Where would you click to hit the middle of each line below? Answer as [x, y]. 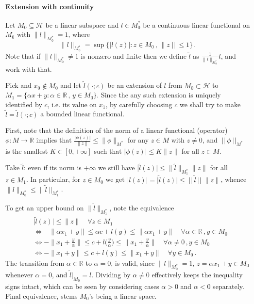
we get [115, 179]
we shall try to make [210, 104]
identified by [24, 104]
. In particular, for [53, 179]
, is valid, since [133, 263]
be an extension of [135, 85]
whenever [19, 275]
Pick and [18, 85]
